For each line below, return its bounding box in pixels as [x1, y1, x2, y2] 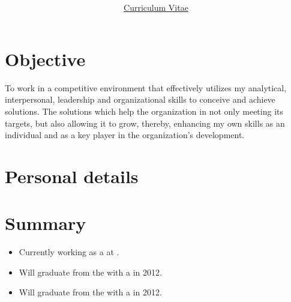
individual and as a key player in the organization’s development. [5, 128, 245, 141]
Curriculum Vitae [124, 1, 188, 14]
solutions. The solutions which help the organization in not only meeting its [5, 104, 284, 117]
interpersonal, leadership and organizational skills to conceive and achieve [5, 93, 275, 106]
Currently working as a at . [19, 246, 119, 258]
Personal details [5, 163, 139, 188]
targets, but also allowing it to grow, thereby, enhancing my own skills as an [5, 116, 285, 129]
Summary [5, 211, 86, 235]
